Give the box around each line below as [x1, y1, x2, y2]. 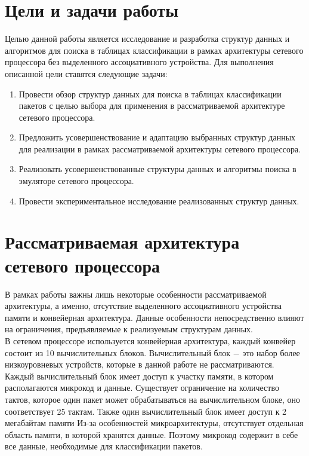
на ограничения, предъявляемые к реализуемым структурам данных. [5, 323, 254, 335]
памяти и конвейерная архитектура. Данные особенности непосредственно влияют [5, 311, 304, 323]
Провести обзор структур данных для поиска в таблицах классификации [18, 87, 282, 100]
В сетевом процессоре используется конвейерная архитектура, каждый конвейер [5, 334, 296, 347]
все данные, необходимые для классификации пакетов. [5, 440, 203, 452]
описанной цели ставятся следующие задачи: [5, 67, 168, 79]
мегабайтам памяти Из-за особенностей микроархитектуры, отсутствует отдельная [5, 417, 304, 429]
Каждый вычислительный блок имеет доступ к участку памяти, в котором [5, 369, 274, 382]
